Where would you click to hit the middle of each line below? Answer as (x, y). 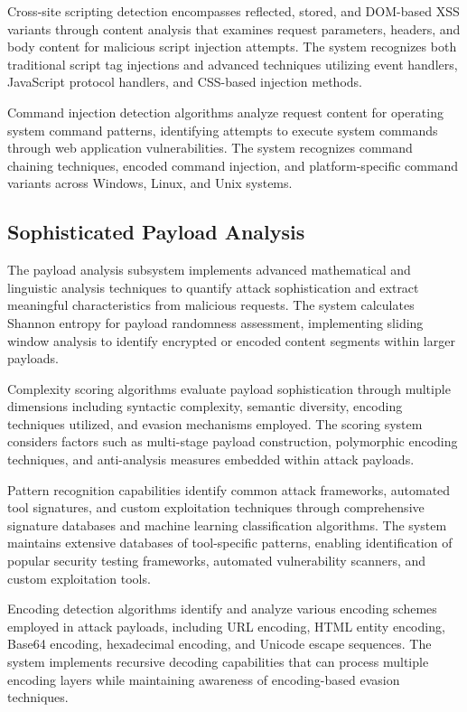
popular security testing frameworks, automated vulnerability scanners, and (217, 561)
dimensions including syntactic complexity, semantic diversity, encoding (205, 406)
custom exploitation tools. (79, 578)
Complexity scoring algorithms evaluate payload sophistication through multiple (229, 388)
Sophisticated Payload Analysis (156, 232)
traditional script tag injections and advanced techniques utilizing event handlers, (233, 64)
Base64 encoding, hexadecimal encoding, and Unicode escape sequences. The (219, 644)
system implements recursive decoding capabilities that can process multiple (218, 662)
